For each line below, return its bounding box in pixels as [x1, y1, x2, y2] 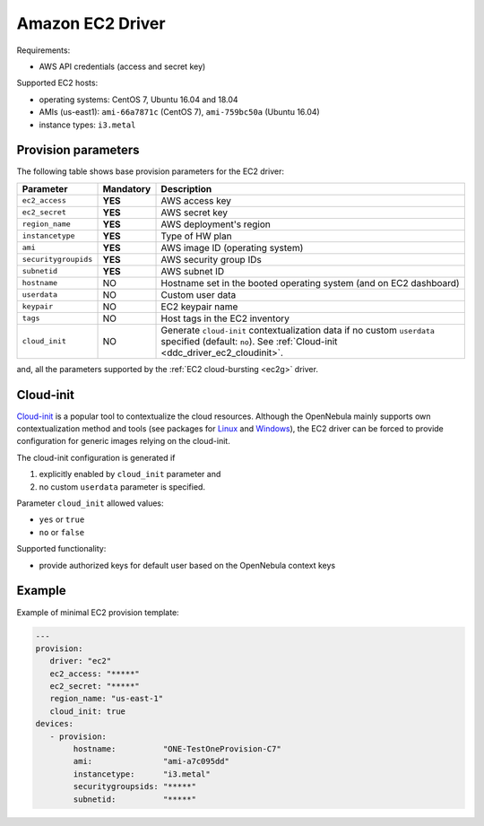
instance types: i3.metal [39, 119, 136, 130]
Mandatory [102, 182, 151, 195]
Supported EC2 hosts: [16, 77, 99, 89]
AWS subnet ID [160, 265, 225, 277]
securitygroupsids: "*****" [73, 781, 197, 792]
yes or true [39, 514, 85, 525]
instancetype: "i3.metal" [73, 769, 211, 779]
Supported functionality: [16, 543, 107, 554]
